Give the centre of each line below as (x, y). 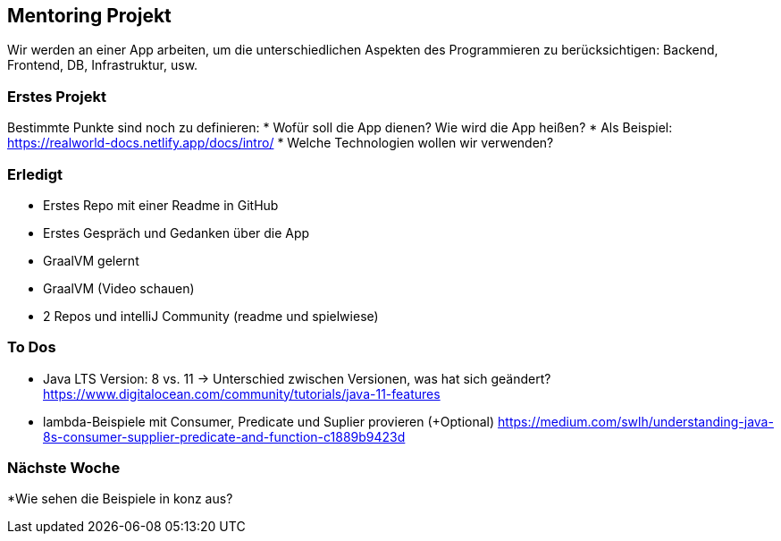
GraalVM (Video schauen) (119, 288)
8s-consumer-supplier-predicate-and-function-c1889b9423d (224, 436)
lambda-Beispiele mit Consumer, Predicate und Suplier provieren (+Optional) (269, 421)
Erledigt (35, 174)
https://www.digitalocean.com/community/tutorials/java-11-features (242, 393)
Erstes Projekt (57, 96)
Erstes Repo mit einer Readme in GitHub (161, 205)
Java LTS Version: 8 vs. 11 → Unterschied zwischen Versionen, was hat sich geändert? (297, 378)
